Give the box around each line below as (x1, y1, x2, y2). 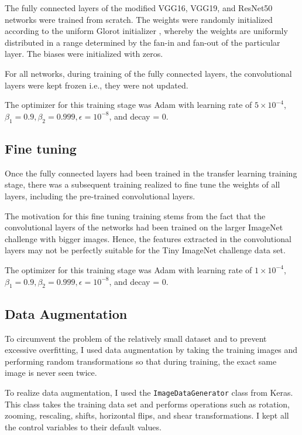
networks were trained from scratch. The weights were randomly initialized (5, 13, 273, 25)
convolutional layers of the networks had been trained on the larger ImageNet (5, 221, 283, 233)
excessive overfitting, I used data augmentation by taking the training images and (5, 344, 298, 356)
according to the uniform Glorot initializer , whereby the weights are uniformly (5, 25, 288, 37)
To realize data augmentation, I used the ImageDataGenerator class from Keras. (5, 386, 293, 398)
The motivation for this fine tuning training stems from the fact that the (5, 209, 266, 222)
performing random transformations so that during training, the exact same (5, 355, 277, 367)
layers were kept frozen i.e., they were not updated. (5, 79, 188, 91)
